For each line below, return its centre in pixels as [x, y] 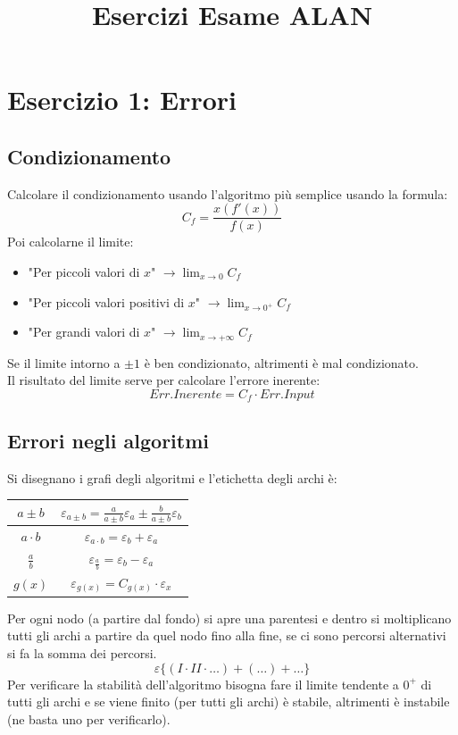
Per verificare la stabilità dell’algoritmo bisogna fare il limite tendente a [203, 684]
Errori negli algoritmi [108, 440]
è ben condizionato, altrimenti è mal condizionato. [281, 362]
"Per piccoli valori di [84, 272]
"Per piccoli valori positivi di [106, 301]
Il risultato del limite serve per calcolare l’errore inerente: [164, 380]
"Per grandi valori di [84, 332]
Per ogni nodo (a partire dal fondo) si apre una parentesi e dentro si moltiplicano [229, 618]
